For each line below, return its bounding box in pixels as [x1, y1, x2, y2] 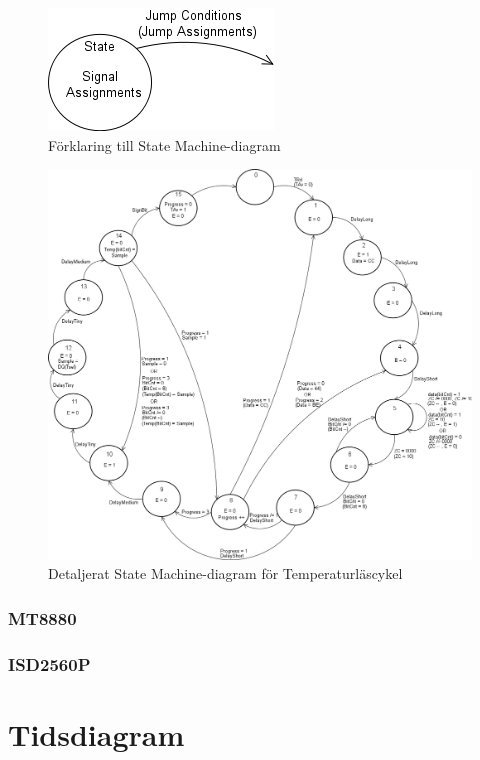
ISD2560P [8, 651, 91, 676]
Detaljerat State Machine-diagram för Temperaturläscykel [48, 563, 403, 584]
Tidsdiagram [8, 713, 185, 754]
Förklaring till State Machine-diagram [48, 134, 281, 155]
